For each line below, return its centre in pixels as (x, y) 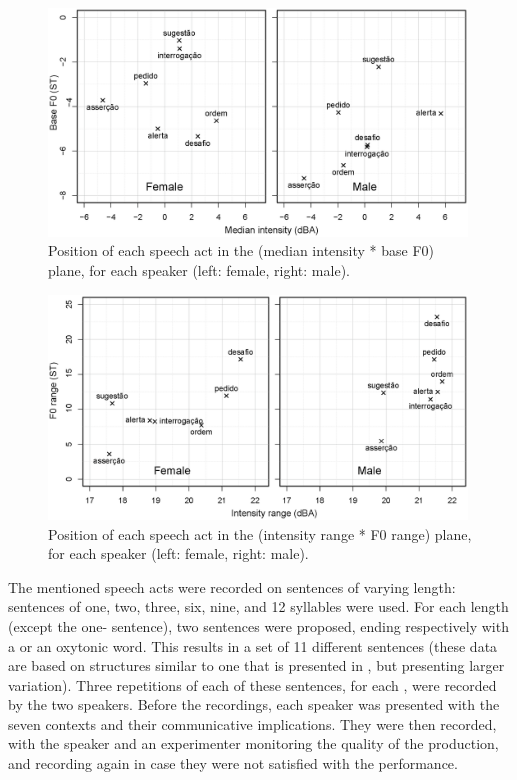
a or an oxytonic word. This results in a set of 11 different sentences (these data (253, 645)
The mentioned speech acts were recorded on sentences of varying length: (232, 586)
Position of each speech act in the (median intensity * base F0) (241, 250)
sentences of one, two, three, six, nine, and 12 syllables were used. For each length (258, 606)
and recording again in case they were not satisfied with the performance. (233, 763)
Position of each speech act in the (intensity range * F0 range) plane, (260, 533)
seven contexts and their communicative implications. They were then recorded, (252, 723)
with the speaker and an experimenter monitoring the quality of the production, (253, 743)
